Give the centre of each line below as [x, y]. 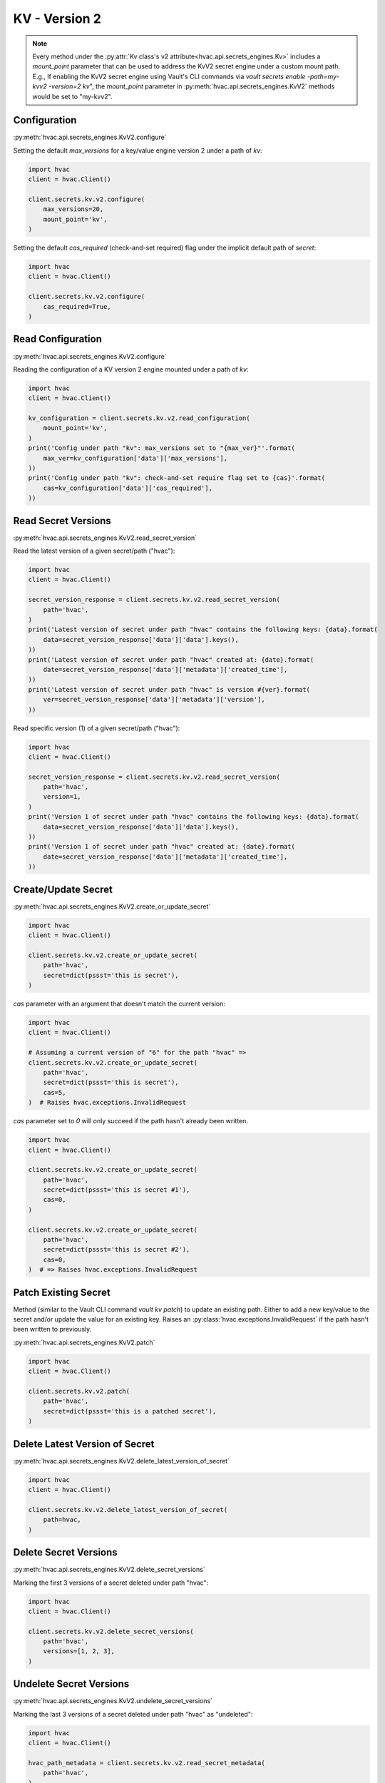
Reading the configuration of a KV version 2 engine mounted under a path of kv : [131, 369]
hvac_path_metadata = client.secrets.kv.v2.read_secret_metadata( [147, 1763]
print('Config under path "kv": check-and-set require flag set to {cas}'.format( [177, 478]
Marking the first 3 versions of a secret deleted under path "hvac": [111, 1583]
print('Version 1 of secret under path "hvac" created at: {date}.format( [162, 847]
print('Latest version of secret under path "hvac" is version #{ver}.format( [169, 689]
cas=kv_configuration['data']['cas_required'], [128, 488]
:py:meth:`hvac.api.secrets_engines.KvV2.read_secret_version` [105, 538]
